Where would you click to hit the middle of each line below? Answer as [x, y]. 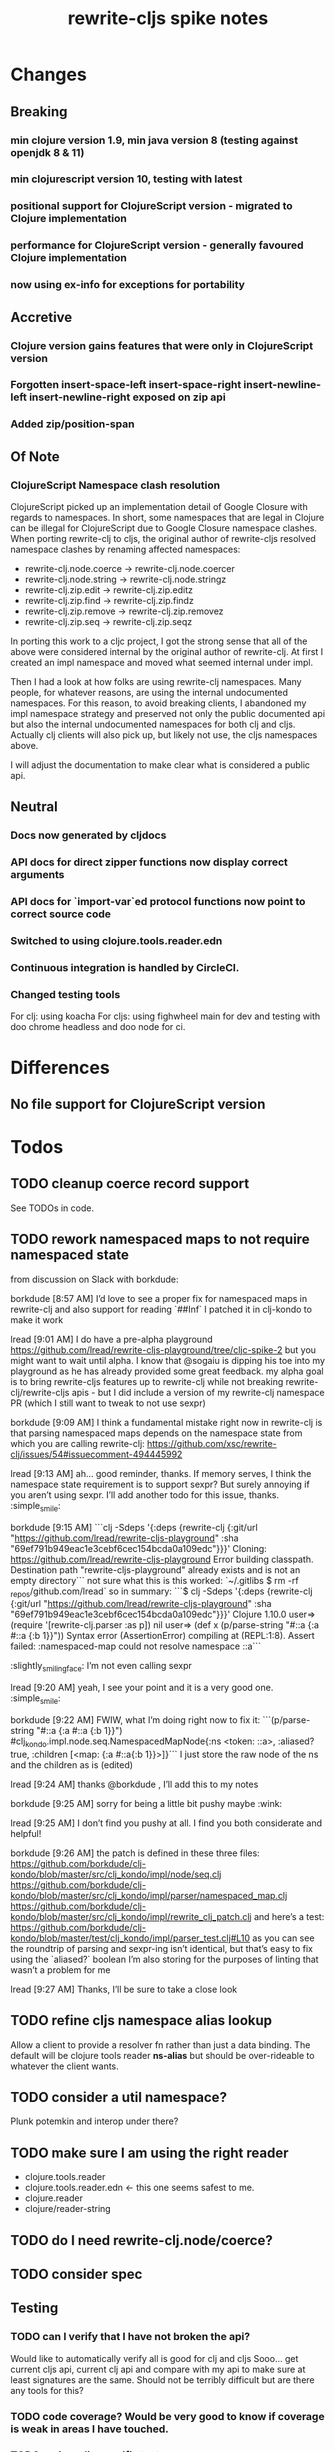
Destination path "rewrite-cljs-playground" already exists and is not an [155, 1569]
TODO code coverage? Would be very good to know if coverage [167, 2416]
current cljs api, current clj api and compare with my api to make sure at [158, 2369]
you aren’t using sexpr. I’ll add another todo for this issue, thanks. [145, 1494]
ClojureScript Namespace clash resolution [115, 485]
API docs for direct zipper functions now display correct [149, 862]
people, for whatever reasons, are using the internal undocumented [149, 693]
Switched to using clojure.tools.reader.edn [116, 941]
